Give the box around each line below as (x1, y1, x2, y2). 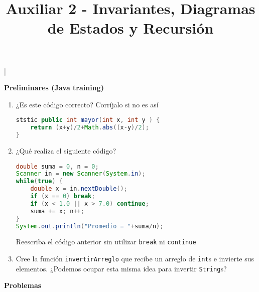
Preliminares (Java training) (4, 82, 104, 93)
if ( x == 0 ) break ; (30, 193, 95, 200)
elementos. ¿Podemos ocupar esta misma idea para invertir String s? (16, 263, 227, 273)
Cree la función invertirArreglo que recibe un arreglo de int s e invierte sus (16, 253, 254, 264)
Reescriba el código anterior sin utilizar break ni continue (16, 236, 196, 247)
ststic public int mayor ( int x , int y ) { (16, 116, 160, 124)
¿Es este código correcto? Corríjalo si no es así (16, 99, 159, 109)
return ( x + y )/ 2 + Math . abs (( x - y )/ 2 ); (30, 124, 149, 131)
